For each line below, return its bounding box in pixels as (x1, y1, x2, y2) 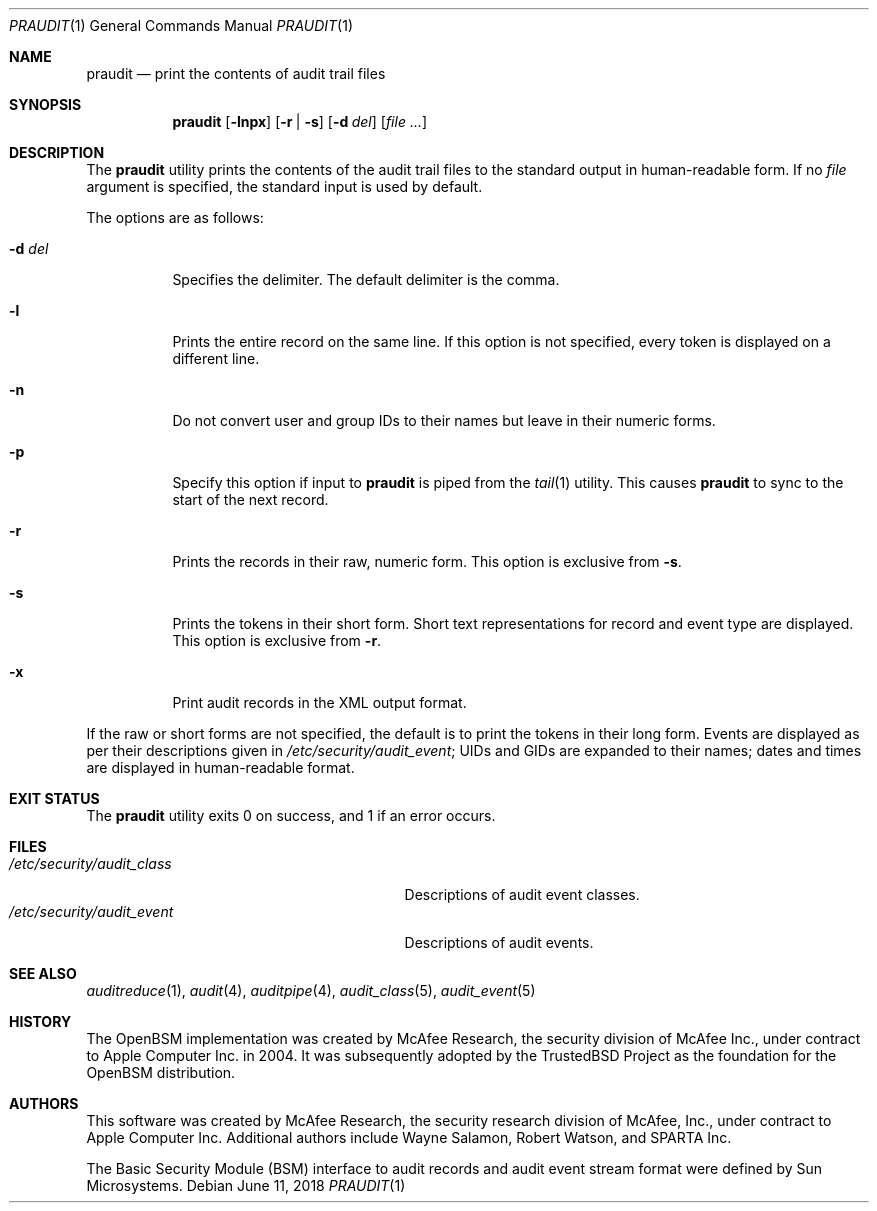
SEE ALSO (9, 965, 77, 982)
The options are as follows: (86, 209, 264, 226)
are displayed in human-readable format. (86, 759, 355, 776)
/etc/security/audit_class (9, 855, 172, 872)
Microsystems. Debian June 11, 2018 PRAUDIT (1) (86, 1177, 406, 1194)
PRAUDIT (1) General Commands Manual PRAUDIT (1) (9, 17, 354, 34)
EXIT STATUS (9, 790, 100, 807)
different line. (172, 350, 260, 367)
